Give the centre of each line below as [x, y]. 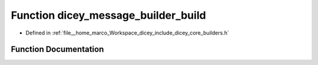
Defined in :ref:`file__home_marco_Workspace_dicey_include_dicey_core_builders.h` [127, 33]
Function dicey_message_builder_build [108, 15]
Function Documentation [57, 49]
